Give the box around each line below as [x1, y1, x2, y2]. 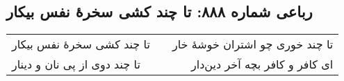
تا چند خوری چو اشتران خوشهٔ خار [172, 36, 334, 53]
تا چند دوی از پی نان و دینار [12, 56, 140, 73]
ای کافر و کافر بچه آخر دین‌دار [191, 56, 334, 73]
